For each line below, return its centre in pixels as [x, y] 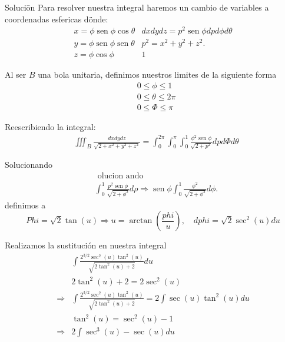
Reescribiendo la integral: [50, 127]
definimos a [25, 205]
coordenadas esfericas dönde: [57, 19]
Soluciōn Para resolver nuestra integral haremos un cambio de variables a [137, 7]
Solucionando [29, 165]
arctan [141, 221]
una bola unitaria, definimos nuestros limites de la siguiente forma [157, 74]
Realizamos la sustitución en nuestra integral [86, 245]
